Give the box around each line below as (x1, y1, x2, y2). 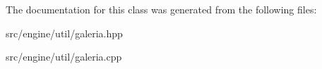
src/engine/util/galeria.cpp (6, 49, 122, 64)
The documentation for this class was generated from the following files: (6, 2, 317, 16)
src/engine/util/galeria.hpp (6, 25, 123, 40)
